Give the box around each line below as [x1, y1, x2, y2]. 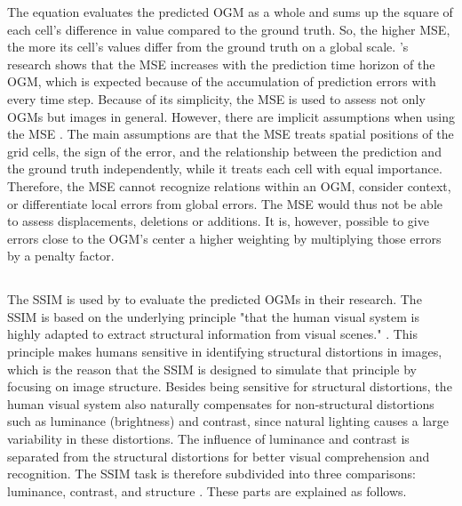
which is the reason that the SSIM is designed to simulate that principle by [7, 359, 417, 378]
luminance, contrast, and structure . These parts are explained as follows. [7, 481, 407, 500]
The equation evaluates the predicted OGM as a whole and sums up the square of [7, 3, 453, 20]
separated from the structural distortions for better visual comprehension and [7, 446, 430, 465]
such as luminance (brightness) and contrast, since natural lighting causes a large [7, 412, 449, 430]
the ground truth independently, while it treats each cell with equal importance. [7, 159, 442, 178]
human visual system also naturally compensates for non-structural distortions [7, 394, 434, 413]
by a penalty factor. [7, 246, 115, 265]
